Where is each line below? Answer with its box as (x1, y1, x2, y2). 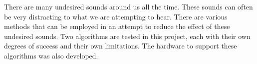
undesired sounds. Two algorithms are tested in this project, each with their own (4, 30, 251, 41)
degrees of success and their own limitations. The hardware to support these (4, 40, 237, 51)
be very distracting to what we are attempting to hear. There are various (4, 11, 228, 21)
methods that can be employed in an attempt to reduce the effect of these (4, 21, 230, 31)
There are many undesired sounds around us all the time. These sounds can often (4, 1, 253, 11)
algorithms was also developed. (4, 50, 98, 60)
